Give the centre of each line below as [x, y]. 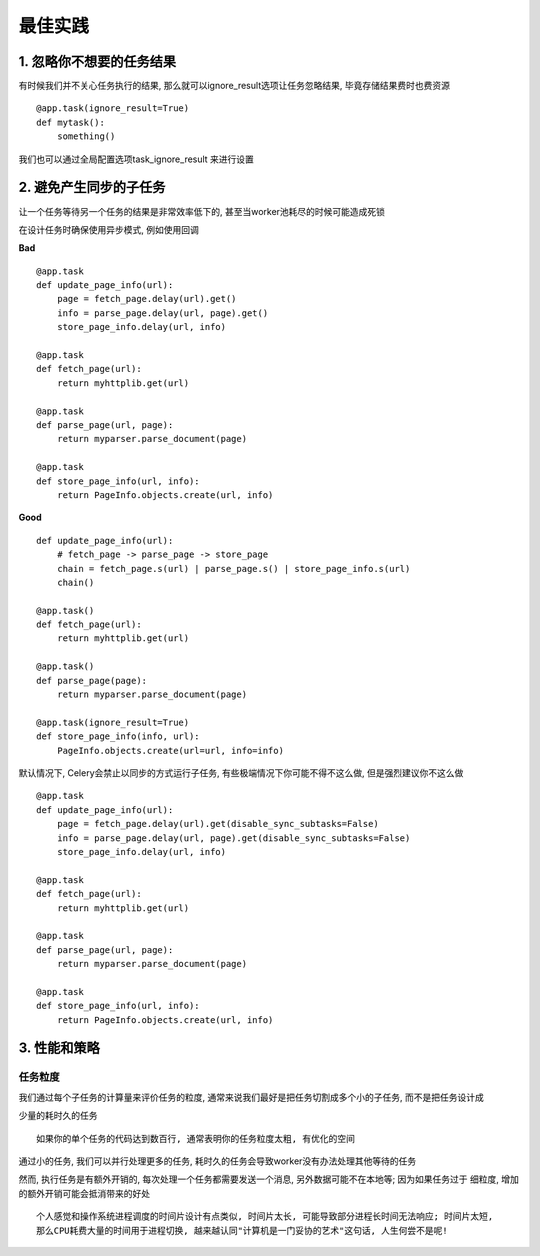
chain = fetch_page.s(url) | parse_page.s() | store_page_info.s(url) [233, 568]
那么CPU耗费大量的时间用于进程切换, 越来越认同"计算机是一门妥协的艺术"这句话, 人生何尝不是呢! [242, 1230]
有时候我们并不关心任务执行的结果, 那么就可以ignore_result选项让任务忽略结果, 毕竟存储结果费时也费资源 [234, 86]
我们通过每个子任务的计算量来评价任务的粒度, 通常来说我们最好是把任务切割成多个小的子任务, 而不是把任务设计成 [251, 1097]
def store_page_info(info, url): [118, 736]
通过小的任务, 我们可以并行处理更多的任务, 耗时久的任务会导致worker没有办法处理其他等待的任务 [217, 1161]
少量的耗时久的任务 [58, 1116]
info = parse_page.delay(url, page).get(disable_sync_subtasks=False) [233, 838]
